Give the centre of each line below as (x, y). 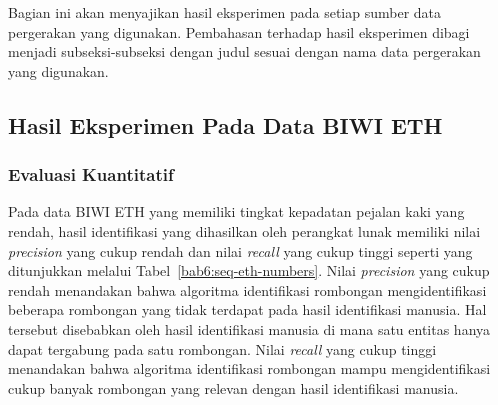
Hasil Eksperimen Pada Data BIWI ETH (225, 124)
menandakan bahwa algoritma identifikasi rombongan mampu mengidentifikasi (249, 368)
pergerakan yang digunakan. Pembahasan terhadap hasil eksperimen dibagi (239, 31)
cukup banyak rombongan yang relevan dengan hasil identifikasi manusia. (233, 387)
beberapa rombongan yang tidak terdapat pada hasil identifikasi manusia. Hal (247, 309)
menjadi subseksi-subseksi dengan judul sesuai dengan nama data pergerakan (244, 51)
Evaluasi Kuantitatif (91, 174)
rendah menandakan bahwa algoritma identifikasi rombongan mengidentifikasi (247, 289)
